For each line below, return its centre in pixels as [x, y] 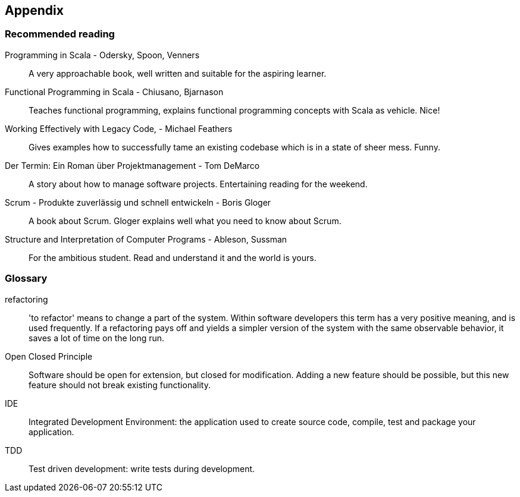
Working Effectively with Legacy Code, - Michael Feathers [119, 128]
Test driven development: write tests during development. [142, 468]
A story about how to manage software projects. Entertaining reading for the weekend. [198, 184]
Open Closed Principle [49, 356]
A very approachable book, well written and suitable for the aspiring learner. [178, 73]
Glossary [26, 279]
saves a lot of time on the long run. [97, 338]
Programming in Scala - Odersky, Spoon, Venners [102, 55]
